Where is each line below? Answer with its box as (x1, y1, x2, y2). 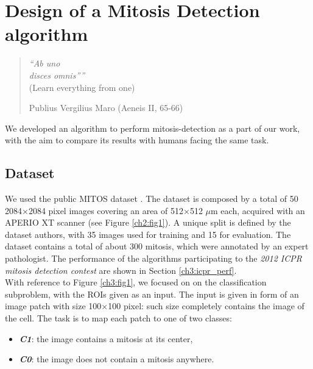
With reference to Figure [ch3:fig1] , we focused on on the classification (5, 276, 267, 288)
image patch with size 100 (5, 299, 102, 312)
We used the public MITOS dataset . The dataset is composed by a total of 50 (5, 192, 298, 205)
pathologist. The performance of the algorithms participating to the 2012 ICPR (5, 252, 302, 265)
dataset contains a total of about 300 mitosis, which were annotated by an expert (5, 240, 309, 253)
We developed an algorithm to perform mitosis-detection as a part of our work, (5, 121, 300, 134)
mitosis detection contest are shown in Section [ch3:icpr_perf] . (5, 263, 237, 276)
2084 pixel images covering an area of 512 (28, 204, 183, 217)
